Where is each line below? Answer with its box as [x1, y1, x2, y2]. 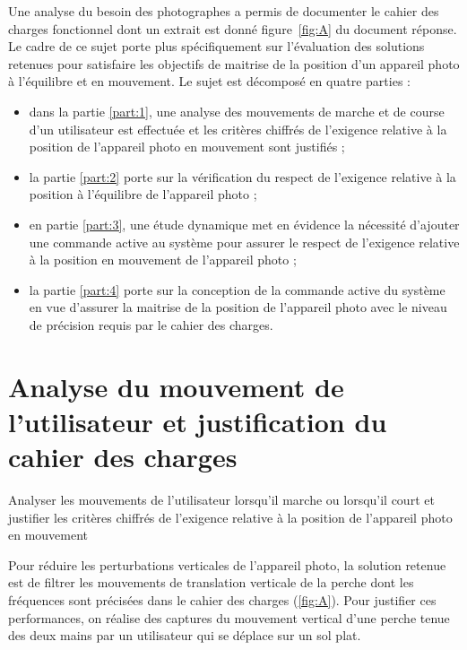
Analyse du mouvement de [8, 368, 344, 404]
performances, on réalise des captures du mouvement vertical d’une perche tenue [8, 608, 450, 627]
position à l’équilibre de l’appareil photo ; [29, 185, 257, 204]
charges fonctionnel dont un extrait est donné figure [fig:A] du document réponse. [8, 19, 457, 38]
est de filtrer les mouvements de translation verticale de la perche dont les [8, 573, 414, 592]
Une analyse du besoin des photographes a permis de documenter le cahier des [8, 2, 439, 20]
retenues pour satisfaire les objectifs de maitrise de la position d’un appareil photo [8, 54, 460, 73]
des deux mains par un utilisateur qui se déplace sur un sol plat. [8, 626, 361, 645]
